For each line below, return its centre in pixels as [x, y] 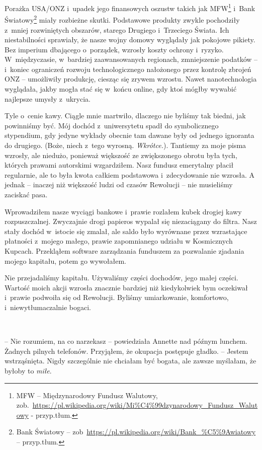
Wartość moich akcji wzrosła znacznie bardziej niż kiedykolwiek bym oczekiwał [126, 287]
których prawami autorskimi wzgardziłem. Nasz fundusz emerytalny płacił [119, 165]
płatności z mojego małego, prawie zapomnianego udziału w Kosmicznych [119, 241]
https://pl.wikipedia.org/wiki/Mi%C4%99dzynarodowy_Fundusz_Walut [145, 405]
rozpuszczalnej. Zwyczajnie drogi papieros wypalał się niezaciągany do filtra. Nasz [131, 221]
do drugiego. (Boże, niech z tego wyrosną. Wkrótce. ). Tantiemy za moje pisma [125, 145]
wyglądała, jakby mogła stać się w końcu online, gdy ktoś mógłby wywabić [121, 89]
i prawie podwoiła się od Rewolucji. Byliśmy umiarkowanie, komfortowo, [117, 297]
